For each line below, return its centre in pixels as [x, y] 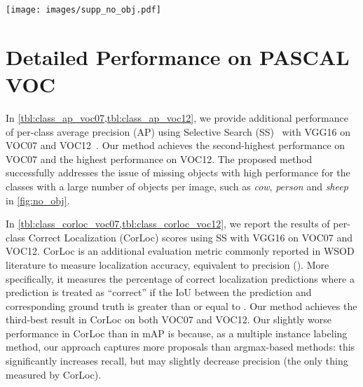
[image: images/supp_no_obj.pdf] [83, 10]
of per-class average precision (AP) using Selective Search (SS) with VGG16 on [178, 131]
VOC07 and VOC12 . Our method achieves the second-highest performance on [176, 145]
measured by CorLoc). [54, 374]
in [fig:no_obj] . [38, 200]
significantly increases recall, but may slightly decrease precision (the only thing [177, 361]
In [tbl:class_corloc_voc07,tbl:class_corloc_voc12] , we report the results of [168, 224]
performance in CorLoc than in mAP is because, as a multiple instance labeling [177, 333]
